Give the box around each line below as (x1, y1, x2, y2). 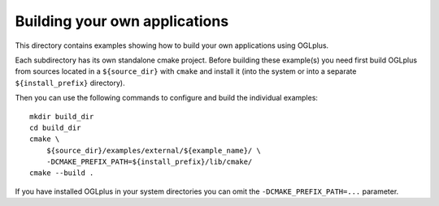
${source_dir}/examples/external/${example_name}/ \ (46, 146, 262, 155)
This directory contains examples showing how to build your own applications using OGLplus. (15, 41, 329, 50)
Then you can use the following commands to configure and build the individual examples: (15, 93, 319, 103)
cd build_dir (29, 122, 81, 132)
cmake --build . (29, 169, 94, 178)
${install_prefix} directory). (15, 78, 125, 88)
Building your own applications (15, 12, 229, 30)
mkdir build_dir (29, 112, 94, 121)
